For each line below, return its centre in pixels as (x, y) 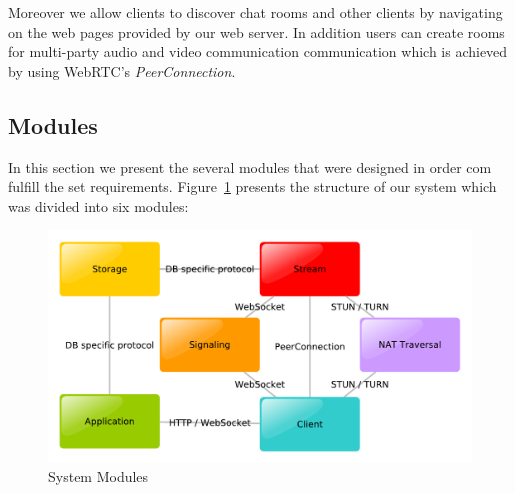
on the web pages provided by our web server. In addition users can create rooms (256, 31)
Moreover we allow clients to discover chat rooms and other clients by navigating (255, 12)
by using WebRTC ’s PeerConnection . (122, 70)
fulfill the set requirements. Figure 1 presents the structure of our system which (252, 186)
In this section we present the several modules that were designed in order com (250, 166)
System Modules (98, 476)
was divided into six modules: (98, 205)
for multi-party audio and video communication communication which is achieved (258, 51)
